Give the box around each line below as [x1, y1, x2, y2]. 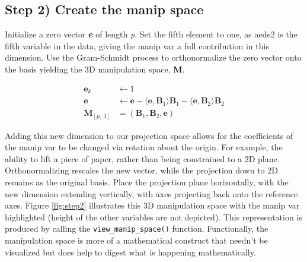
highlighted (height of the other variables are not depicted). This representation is [5, 210, 302, 223]
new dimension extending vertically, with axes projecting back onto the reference [5, 187, 298, 200]
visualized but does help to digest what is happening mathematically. [5, 245, 256, 258]
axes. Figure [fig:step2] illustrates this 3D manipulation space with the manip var [5, 199, 300, 212]
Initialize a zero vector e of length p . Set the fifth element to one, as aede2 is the [5, 28, 298, 40]
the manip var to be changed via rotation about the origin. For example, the [5, 141, 283, 153]
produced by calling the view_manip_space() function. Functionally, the [5, 222, 268, 235]
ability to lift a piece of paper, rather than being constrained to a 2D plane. [5, 152, 280, 165]
